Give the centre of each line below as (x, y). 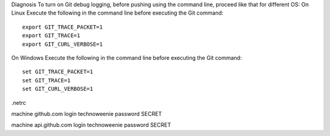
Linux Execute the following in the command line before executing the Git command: (117, 13)
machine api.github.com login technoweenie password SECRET (91, 125)
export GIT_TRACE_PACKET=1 (63, 27)
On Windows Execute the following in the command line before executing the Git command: (127, 57)
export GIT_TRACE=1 (51, 36)
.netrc (19, 102)
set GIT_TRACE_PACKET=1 (58, 72)
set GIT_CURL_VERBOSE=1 (58, 89)
